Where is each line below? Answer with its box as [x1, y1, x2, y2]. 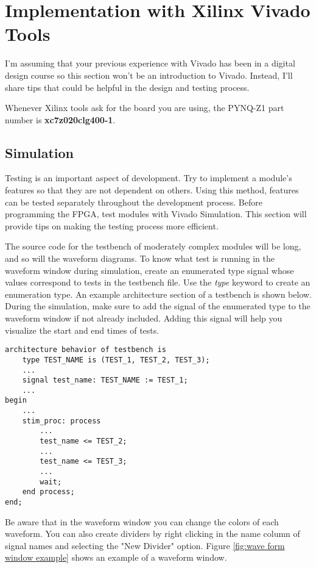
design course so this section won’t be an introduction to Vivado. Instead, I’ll [5, 68, 293, 81]
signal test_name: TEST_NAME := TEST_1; [22, 376, 188, 385]
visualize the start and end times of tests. [5, 323, 160, 336]
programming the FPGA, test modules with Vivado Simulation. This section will [5, 207, 307, 220]
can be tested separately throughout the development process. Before [5, 195, 262, 208]
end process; [22, 487, 75, 497]
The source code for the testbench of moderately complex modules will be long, [5, 240, 301, 253]
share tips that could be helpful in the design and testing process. [5, 81, 250, 93]
